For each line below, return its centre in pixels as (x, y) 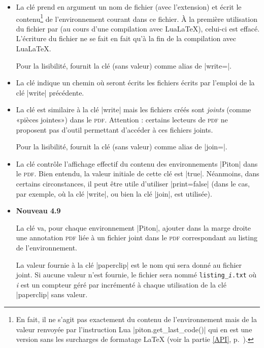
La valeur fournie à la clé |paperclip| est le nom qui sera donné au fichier (129, 264)
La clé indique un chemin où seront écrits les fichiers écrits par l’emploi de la (135, 83)
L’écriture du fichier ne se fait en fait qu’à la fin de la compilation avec (126, 38)
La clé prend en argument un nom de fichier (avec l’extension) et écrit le (129, 7)
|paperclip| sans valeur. (52, 294)
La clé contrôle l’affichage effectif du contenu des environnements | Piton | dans (137, 163)
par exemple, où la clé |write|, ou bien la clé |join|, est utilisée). (114, 193)
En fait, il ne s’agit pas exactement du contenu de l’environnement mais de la (136, 319)
